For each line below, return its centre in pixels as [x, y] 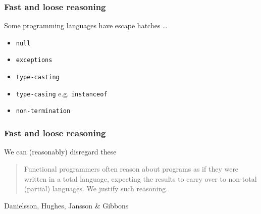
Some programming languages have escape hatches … [86, 25]
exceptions [34, 60]
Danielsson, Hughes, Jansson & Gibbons [66, 205]
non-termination [43, 111]
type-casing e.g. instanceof [62, 93]
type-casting [38, 77]
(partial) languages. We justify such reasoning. [96, 189]
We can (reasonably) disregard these [60, 152]
